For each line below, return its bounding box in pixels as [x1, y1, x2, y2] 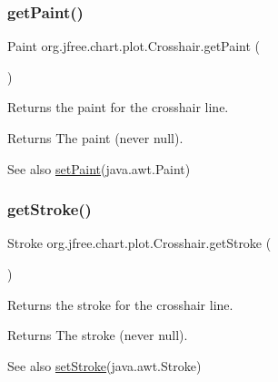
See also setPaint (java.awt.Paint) [7, 159, 191, 178]
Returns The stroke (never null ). [7, 325, 188, 345]
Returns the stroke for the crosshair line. [7, 294, 233, 314]
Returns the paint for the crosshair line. [7, 98, 229, 117]
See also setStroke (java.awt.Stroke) [7, 356, 202, 375]
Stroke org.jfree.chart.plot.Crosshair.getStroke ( [7, 233, 272, 253]
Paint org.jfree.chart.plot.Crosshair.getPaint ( [7, 36, 261, 56]
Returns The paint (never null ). [7, 129, 184, 147]
